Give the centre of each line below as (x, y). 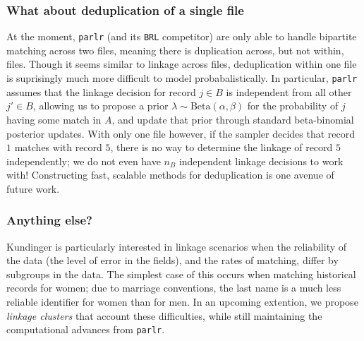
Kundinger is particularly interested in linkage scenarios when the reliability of (177, 246)
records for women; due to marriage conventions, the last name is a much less (174, 288)
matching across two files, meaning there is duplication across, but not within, (175, 50)
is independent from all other (289, 91)
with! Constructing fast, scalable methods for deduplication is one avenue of (170, 175)
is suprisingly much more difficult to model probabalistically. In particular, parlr (182, 78)
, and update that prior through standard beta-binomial (233, 119)
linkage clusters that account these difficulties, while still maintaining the (164, 315)
